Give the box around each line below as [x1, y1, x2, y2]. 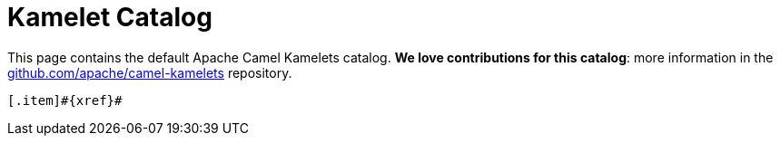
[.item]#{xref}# [7, 92, 123, 108]
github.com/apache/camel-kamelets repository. [7, 64, 292, 81]
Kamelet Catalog [7, 2, 212, 33]
